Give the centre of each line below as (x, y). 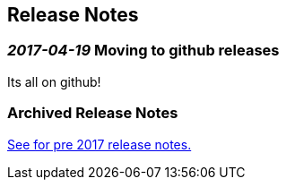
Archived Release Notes (93, 113)
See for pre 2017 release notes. (100, 144)
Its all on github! (54, 81)
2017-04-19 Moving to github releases (143, 51)
